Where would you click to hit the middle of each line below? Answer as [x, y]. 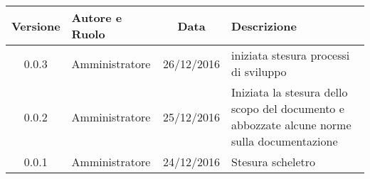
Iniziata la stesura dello [290, 92]
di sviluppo [259, 71]
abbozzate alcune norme [291, 125]
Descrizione [264, 26]
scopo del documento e [288, 108]
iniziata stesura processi [291, 55]
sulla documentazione [285, 141]
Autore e [97, 17]
